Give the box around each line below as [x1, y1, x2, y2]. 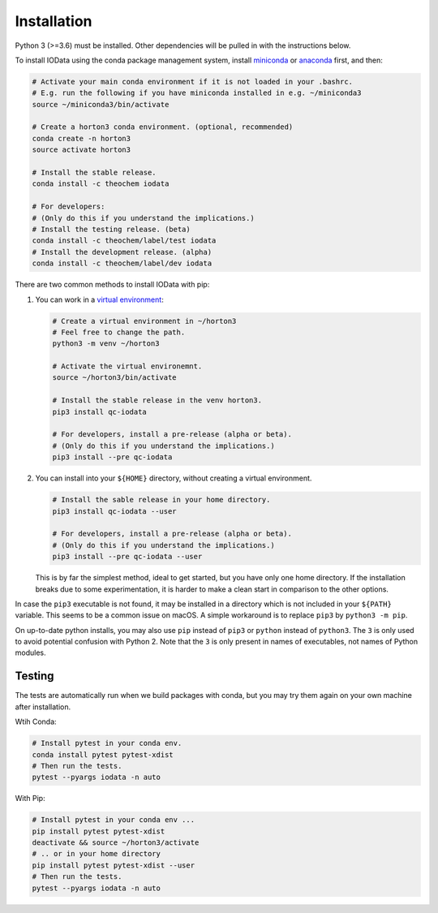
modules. [15, 648, 46, 657]
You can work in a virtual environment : [35, 295, 164, 304]
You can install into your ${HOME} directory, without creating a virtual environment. [35, 473, 312, 483]
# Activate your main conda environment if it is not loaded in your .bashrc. [32, 77, 353, 86]
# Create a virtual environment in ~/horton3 [52, 317, 237, 325]
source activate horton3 [32, 145, 131, 154]
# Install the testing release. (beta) [32, 225, 191, 234]
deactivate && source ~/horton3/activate [32, 838, 200, 847]
